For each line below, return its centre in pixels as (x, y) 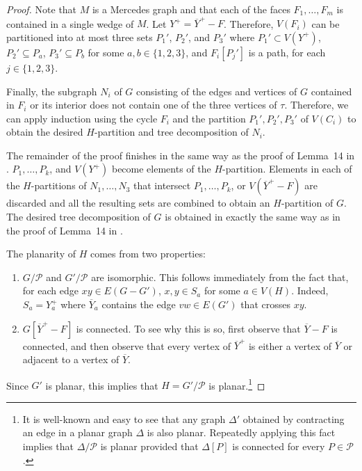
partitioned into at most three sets (80, 37)
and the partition (209, 118)
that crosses (265, 304)
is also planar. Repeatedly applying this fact (241, 432)
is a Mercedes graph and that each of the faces (191, 9)
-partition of (307, 203)
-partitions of (59, 185)
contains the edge (139, 304)
